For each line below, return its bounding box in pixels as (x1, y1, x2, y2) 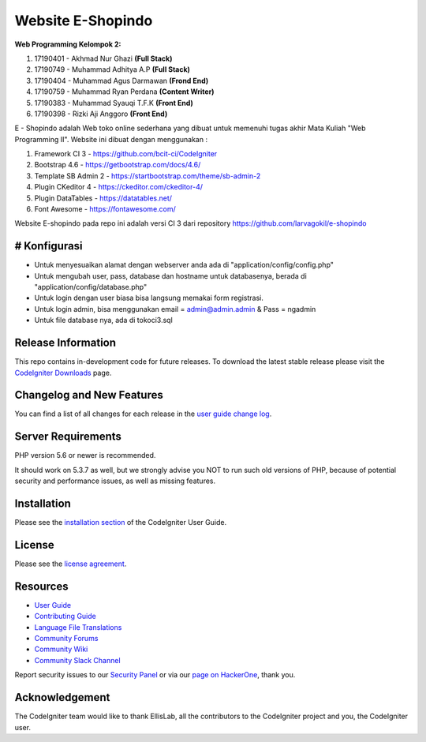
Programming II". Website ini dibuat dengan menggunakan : (14, 134, 208, 144)
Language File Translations (34, 622, 122, 631)
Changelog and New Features (14, 388, 163, 402)
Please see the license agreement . (14, 559, 127, 568)
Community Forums (34, 634, 99, 643)
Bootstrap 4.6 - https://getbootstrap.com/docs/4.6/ (34, 160, 201, 170)
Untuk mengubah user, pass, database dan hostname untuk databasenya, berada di (34, 271, 307, 280)
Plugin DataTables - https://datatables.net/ (34, 193, 173, 203)
